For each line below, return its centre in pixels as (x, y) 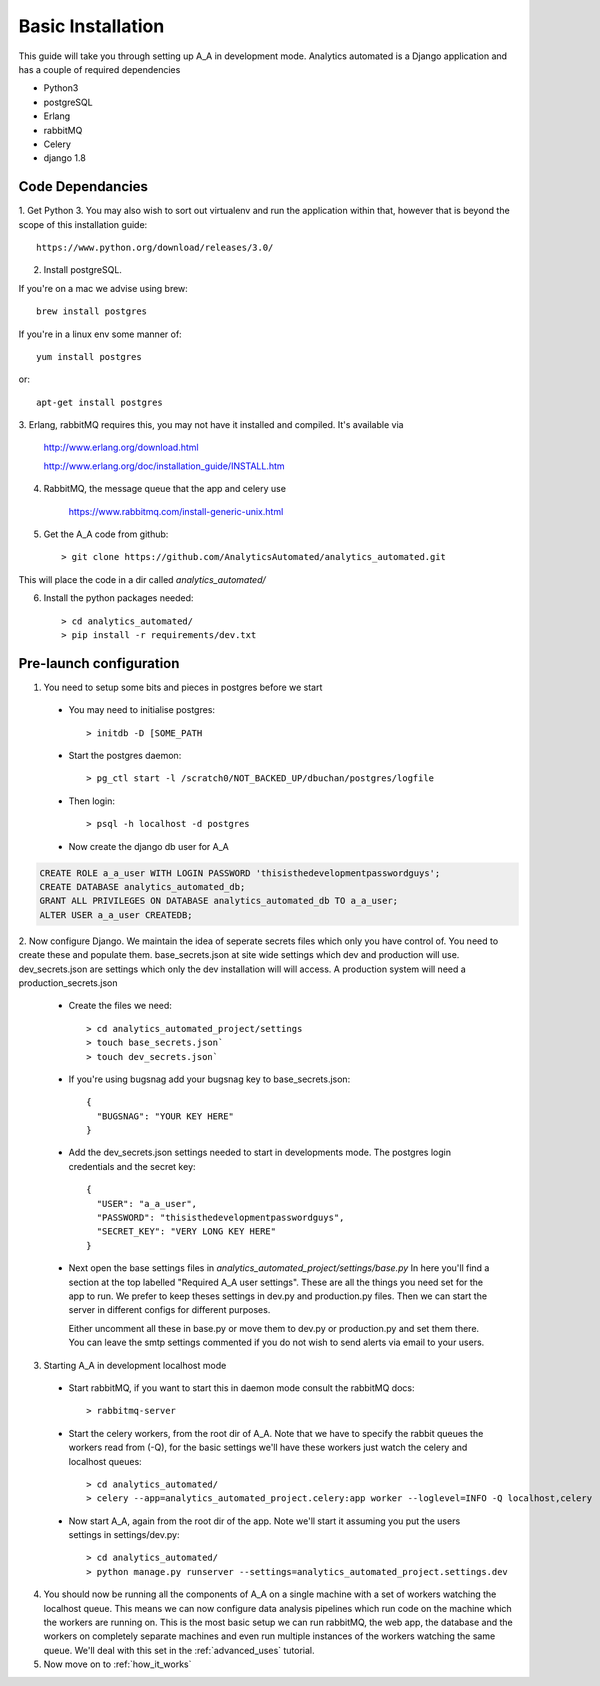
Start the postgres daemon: (125, 756)
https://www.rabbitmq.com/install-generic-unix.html (176, 511)
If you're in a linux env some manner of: (100, 334)
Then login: (91, 801)
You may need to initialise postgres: (141, 710)
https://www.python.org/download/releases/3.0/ (155, 247)
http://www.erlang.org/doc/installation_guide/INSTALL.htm (164, 466)
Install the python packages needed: (118, 598)
